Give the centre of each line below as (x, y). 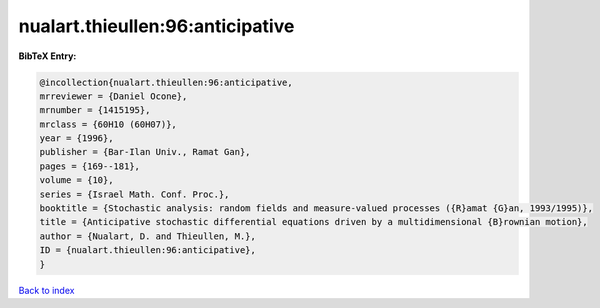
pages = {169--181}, (89, 166)
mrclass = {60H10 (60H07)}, (108, 124)
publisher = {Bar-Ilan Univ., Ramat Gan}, (145, 152)
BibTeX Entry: (47, 56)
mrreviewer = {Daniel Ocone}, (113, 96)
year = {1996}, (76, 138)
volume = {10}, (76, 180)
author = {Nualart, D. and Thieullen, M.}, (148, 236)
